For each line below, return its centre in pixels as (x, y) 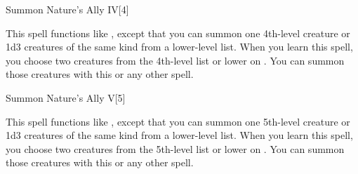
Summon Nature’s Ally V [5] (66, 97)
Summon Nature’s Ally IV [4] (67, 9)
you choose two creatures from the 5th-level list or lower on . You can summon (175, 148)
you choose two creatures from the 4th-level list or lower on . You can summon (175, 60)
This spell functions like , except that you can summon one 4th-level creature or (178, 33)
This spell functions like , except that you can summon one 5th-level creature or (178, 121)
